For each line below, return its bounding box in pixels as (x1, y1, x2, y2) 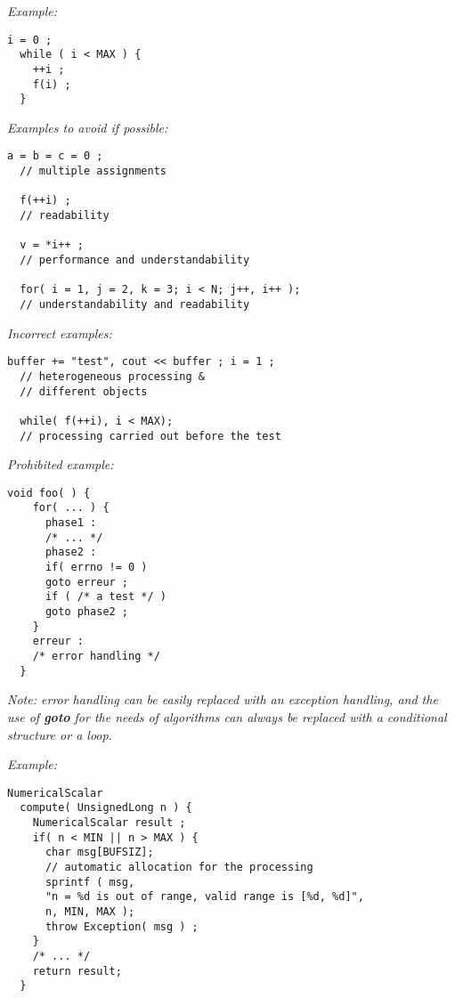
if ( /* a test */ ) (45, 590, 167, 604)
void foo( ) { (7, 486, 91, 499)
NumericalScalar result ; (32, 816, 186, 830)
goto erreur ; (45, 575, 129, 588)
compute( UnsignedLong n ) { (20, 801, 192, 815)
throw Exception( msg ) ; (45, 920, 199, 933)
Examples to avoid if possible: (7, 118, 168, 136)
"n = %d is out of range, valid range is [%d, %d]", (45, 890, 364, 904)
